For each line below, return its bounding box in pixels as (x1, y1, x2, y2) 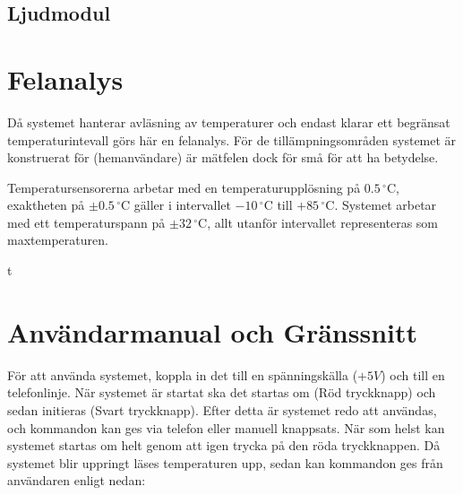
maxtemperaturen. (7, 230, 108, 249)
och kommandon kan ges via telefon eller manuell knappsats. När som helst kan (7, 418, 445, 437)
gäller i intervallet (133, 195, 231, 214)
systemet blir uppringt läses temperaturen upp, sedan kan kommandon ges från (7, 453, 443, 472)
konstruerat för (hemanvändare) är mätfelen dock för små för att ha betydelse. (7, 148, 439, 167)
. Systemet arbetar (334, 195, 437, 214)
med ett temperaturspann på (7, 213, 166, 231)
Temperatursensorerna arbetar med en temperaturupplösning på (7, 178, 361, 196)
